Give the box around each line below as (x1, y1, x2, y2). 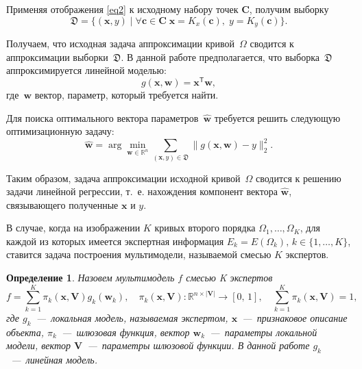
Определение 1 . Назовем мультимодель (6, 270, 175, 285)
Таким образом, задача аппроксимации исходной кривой (6, 170, 241, 185)
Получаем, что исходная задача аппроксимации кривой (6, 36, 234, 51)
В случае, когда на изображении (6, 220, 141, 235)
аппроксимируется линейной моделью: (6, 63, 167, 77)
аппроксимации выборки (6, 49, 108, 64)
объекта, (6, 325, 44, 339)
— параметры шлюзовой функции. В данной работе (87, 338, 310, 353)
